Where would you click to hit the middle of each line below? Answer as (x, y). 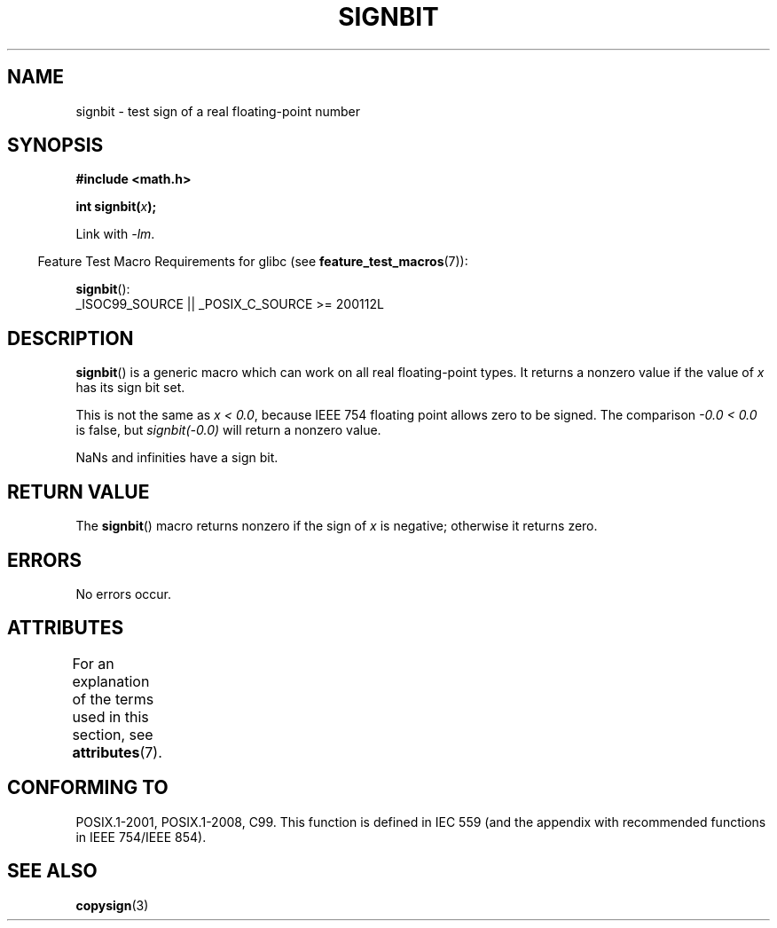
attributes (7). (117, 752)
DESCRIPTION (71, 338)
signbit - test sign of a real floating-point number (218, 111)
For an (93, 663)
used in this (110, 716)
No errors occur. (124, 594)
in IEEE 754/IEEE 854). (141, 837)
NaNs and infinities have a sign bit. (177, 458)
